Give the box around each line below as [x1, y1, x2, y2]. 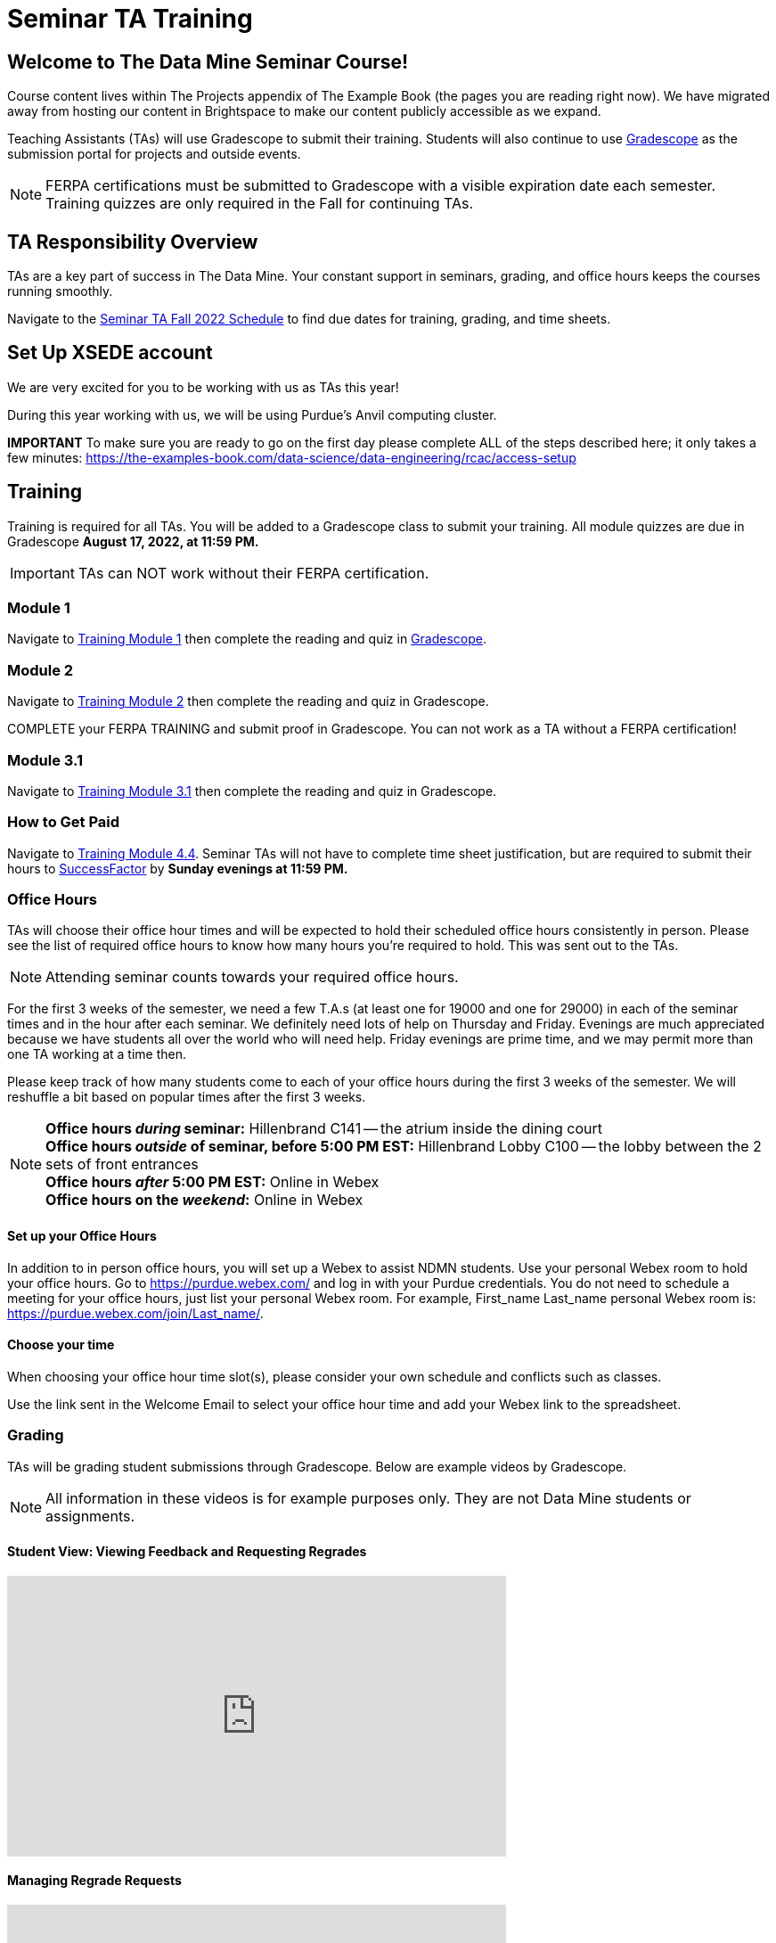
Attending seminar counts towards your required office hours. [45, 968, 459, 987]
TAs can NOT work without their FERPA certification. [78, 563, 429, 582]
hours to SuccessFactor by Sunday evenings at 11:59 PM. [7, 860, 348, 876]
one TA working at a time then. [7, 1046, 187, 1062]
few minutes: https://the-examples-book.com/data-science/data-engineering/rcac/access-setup [7, 449, 576, 465]
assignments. [45, 1506, 135, 1525]
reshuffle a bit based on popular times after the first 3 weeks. [7, 1089, 366, 1105]
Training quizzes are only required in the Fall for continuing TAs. [45, 194, 474, 213]
